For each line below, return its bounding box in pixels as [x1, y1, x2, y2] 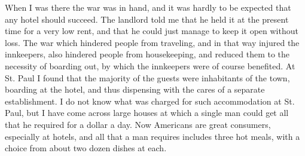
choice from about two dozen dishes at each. [5, 142, 167, 154]
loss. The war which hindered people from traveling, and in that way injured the [5, 36, 300, 48]
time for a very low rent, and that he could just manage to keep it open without [5, 25, 298, 37]
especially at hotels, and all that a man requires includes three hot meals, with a [5, 130, 300, 142]
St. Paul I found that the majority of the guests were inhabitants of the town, [5, 71, 290, 84]
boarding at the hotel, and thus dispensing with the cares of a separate [5, 83, 265, 96]
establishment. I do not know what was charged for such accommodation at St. [5, 94, 295, 107]
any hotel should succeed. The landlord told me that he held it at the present [5, 13, 289, 25]
